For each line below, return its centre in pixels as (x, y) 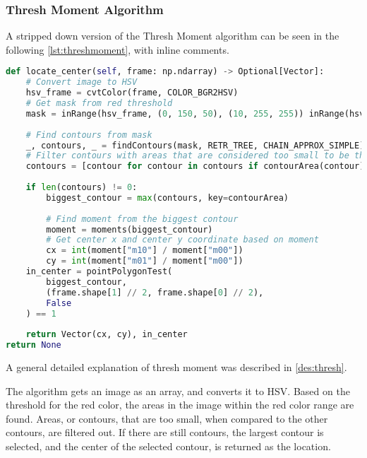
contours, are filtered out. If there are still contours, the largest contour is (165, 432)
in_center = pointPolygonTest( (99, 272)
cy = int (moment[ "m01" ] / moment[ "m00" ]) (145, 261)
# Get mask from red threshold (99, 104)
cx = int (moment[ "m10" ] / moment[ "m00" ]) (145, 251)
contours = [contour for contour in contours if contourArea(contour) (195, 166)
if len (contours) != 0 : (82, 188)
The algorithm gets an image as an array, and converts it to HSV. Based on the (178, 391)
